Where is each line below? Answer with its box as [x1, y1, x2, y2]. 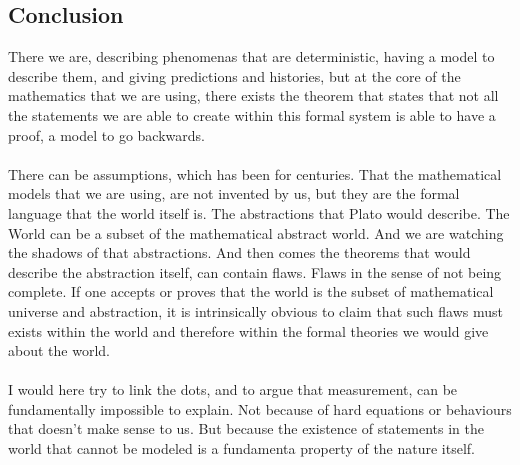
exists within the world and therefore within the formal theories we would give [8, 320, 489, 341]
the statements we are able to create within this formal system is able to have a [8, 104, 496, 125]
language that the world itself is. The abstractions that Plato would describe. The [8, 202, 510, 223]
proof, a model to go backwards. [8, 124, 205, 145]
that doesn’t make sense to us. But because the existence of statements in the [8, 418, 484, 439]
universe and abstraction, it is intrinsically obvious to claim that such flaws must [8, 300, 504, 321]
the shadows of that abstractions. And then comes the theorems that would [8, 242, 471, 263]
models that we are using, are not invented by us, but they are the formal [8, 183, 460, 204]
